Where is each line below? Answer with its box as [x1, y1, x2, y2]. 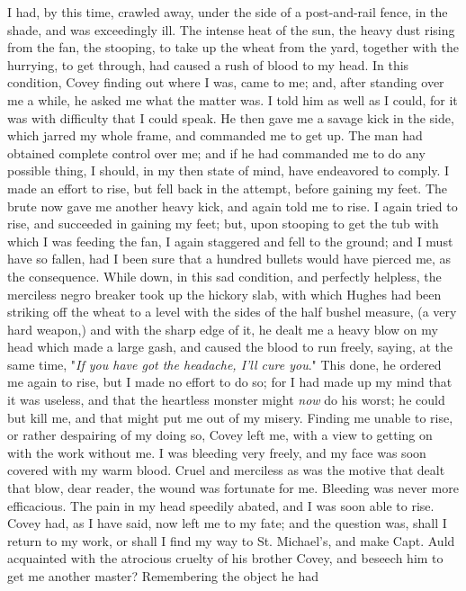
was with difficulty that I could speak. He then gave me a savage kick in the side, [7, 108, 454, 127]
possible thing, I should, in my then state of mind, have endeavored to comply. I [7, 161, 450, 180]
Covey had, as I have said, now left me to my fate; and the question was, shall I [7, 514, 447, 533]
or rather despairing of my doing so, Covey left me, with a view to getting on [7, 425, 433, 444]
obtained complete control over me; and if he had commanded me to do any [7, 143, 426, 162]
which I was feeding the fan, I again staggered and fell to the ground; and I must [7, 231, 453, 250]
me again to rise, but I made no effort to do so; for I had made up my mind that [7, 372, 453, 391]
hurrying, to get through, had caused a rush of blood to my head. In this [7, 55, 409, 74]
